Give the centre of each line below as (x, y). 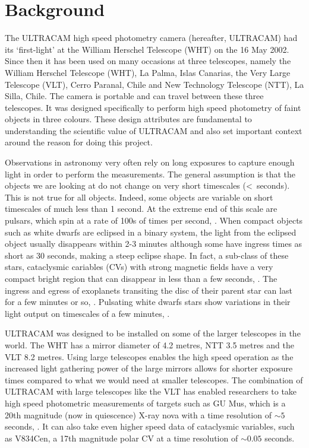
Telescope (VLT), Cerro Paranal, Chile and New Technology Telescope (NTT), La (154, 84)
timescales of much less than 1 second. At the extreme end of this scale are (141, 209)
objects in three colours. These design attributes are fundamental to (128, 119)
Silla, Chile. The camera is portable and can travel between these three (134, 96)
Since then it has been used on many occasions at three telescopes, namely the (148, 61)
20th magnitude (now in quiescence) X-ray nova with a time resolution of (138, 414)
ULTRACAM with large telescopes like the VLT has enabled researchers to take (151, 391)
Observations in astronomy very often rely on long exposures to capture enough (150, 162)
